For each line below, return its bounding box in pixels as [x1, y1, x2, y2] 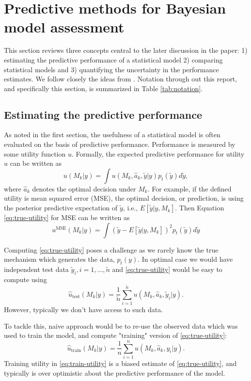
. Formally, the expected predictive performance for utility [71, 148, 245, 159]
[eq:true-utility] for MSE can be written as [4, 212, 130, 222]
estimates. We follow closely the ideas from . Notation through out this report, [4, 74, 237, 84]
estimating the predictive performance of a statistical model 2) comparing [4, 54, 223, 64]
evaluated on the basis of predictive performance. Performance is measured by [4, 139, 235, 149]
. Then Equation [175, 203, 224, 213]
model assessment [4, 17, 125, 37]
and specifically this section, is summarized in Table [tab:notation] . [4, 83, 203, 93]
